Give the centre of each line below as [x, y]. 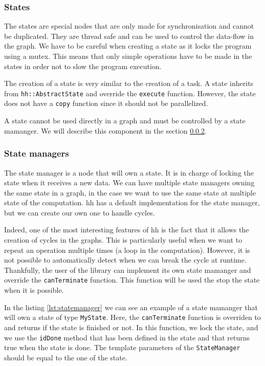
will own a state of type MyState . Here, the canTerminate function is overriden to [132, 317]
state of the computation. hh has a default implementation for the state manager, [132, 202]
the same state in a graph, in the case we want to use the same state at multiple [130, 192]
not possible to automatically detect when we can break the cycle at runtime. [125, 260]
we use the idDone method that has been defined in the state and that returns [127, 337]
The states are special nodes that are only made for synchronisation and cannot [129, 26]
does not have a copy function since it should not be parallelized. [106, 103]
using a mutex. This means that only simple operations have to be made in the [128, 56]
